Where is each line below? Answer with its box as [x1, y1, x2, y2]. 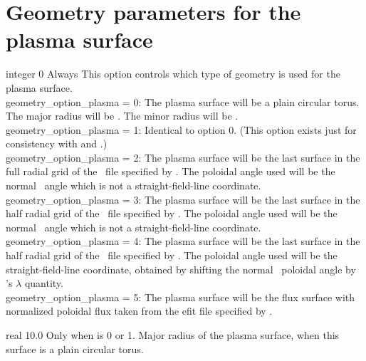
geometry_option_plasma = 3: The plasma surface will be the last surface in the [6, 192, 360, 206]
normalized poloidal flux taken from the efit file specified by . [6, 303, 273, 318]
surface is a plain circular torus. [6, 341, 144, 356]
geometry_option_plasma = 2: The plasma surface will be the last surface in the [6, 150, 360, 164]
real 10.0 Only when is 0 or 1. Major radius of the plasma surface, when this [6, 328, 340, 342]
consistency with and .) [6, 136, 108, 151]
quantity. [24, 276, 63, 291]
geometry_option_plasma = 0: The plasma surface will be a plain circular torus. [6, 94, 360, 109]
